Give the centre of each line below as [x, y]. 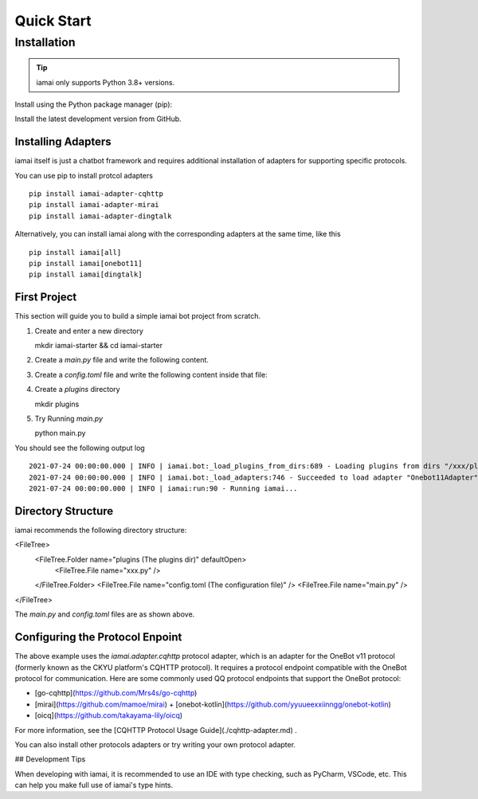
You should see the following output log [80, 448]
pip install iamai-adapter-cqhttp [96, 194]
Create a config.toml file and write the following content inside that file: [151, 374]
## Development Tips [50, 759]
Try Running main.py [69, 419]
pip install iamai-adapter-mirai [94, 205]
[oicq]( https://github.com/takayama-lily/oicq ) [109, 715]
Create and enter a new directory [89, 331]
